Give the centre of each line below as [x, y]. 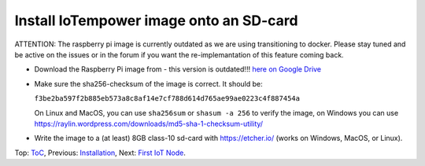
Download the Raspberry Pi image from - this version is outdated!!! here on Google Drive [178, 69]
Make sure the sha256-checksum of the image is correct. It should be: [148, 83]
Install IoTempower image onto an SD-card [156, 20]
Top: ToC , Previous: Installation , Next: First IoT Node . [100, 153]
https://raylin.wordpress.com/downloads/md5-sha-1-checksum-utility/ [149, 124]
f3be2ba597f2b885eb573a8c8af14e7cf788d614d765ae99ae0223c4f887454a [167, 99]
